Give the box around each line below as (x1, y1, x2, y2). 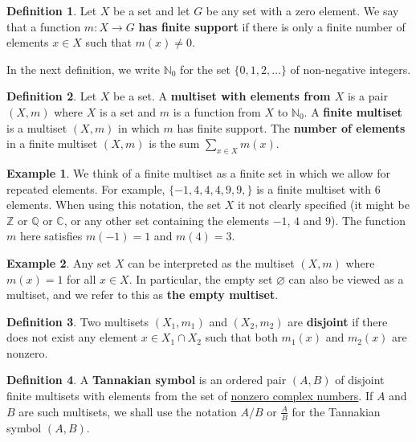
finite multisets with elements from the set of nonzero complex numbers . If (6, 387, 373, 404)
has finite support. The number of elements (177, 119, 406, 136)
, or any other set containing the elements (63, 211, 269, 228)
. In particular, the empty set (128, 270, 273, 287)
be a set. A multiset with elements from (113, 88, 331, 104)
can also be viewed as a (288, 270, 404, 287)
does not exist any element (6, 329, 138, 346)
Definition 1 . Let (6, 2, 97, 18)
